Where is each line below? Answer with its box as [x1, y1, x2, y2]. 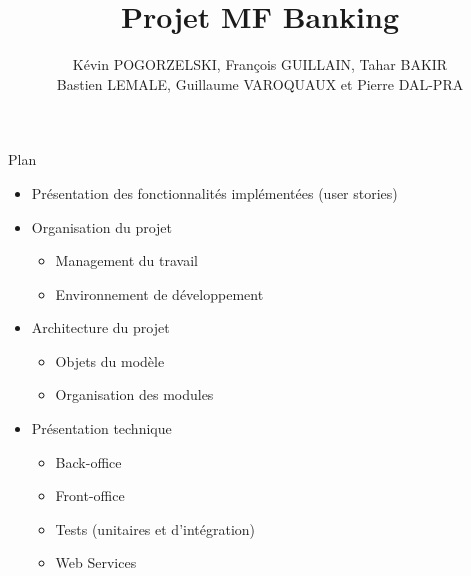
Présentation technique [31, 418, 172, 439]
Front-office [55, 485, 125, 506]
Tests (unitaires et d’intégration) [55, 518, 256, 539]
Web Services [55, 552, 137, 573]
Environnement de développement [55, 283, 264, 304]
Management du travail [55, 250, 198, 271]
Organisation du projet [31, 216, 172, 237]
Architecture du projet [31, 317, 170, 338]
